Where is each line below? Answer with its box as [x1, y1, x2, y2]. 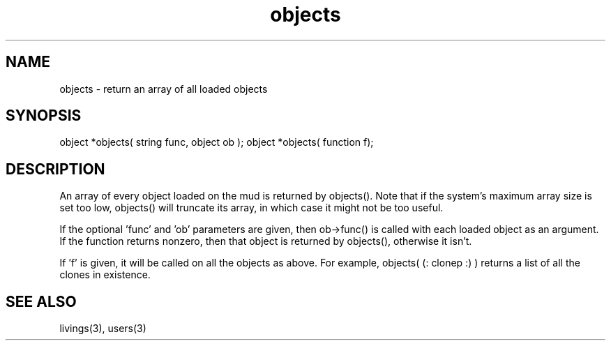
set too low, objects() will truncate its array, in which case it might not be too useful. [59, 202, 444, 214]
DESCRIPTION [6, 160, 105, 178]
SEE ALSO [6, 292, 77, 310]
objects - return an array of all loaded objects [59, 82, 268, 95]
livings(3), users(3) [59, 322, 146, 335]
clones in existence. [59, 269, 151, 281]
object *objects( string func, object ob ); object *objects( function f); [59, 136, 374, 149]
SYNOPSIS [6, 107, 82, 125]
